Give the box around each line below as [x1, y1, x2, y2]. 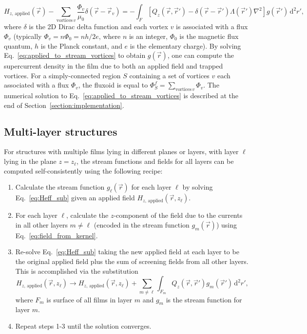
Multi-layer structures [4, 123, 117, 139]
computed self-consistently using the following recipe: [4, 165, 163, 176]
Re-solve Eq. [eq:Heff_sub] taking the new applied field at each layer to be [15, 246, 239, 257]
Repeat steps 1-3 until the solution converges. [15, 320, 152, 331]
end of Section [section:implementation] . [4, 100, 124, 110]
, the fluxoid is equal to [78, 80, 148, 90]
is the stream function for [166, 294, 242, 304]
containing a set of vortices [129, 70, 210, 80]
